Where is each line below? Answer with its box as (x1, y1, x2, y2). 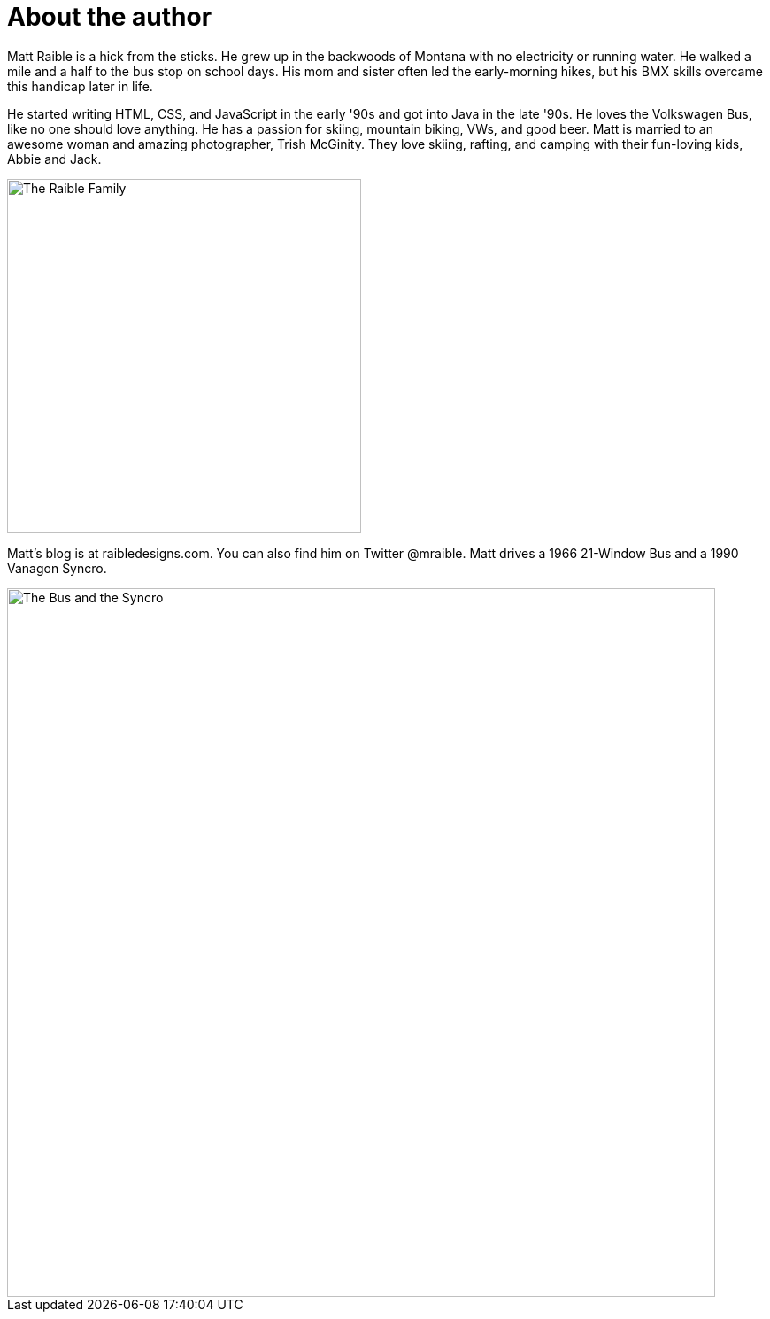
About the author (7, 2, 212, 32)
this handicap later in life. (7, 78, 153, 94)
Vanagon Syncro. (7, 560, 107, 576)
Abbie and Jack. (7, 151, 102, 167)
